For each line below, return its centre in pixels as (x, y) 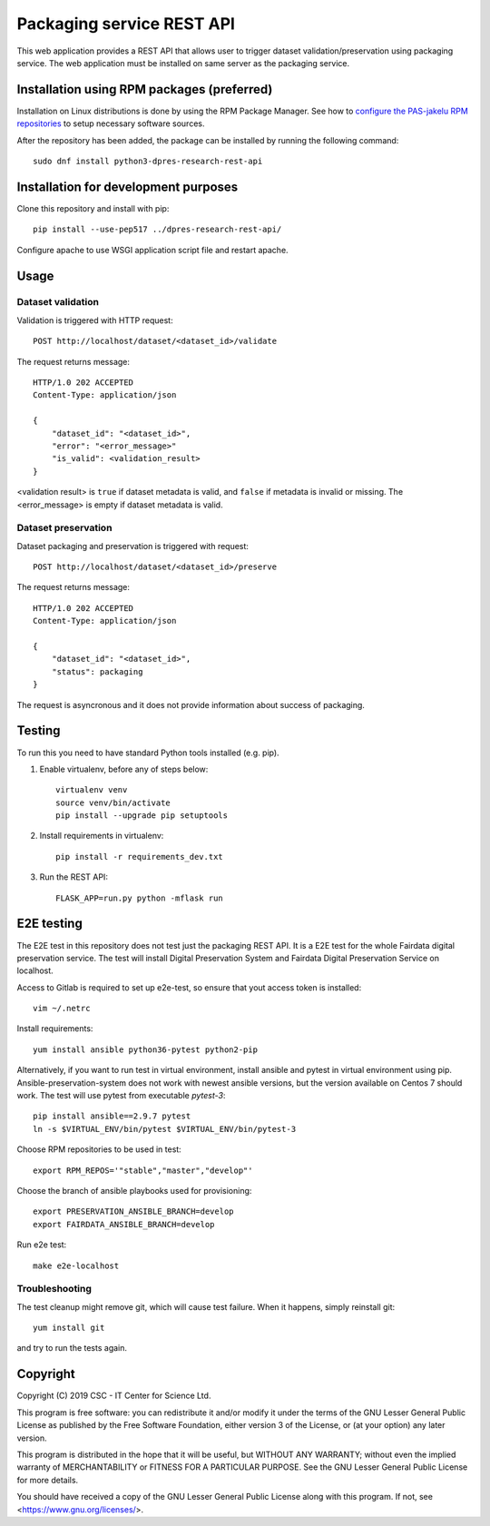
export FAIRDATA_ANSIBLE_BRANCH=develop (124, 1224)
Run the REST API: (74, 877)
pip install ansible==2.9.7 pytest (112, 1116)
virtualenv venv (92, 790)
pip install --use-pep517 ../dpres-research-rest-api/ (157, 230)
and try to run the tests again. (72, 1348)
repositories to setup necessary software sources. (111, 123)
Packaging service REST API (126, 24)
